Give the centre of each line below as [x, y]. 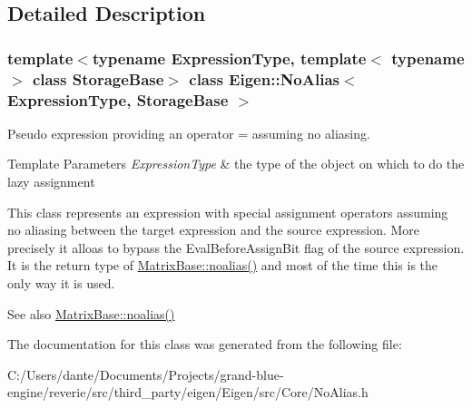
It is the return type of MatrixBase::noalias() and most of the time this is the [223, 265]
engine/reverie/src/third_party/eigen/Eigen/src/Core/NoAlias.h [188, 392]
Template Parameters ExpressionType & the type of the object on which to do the [236, 164]
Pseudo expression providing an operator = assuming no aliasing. [189, 133]
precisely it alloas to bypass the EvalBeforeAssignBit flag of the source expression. [236, 247]
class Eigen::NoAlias [264, 78]
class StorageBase [98, 78]
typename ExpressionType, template [229, 58]
